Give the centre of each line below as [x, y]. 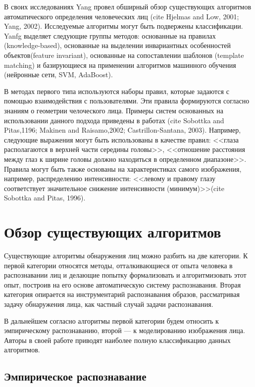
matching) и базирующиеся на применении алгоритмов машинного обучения [120, 65]
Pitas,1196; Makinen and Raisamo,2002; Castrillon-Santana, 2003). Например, [123, 130]
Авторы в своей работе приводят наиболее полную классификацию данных [117, 340]
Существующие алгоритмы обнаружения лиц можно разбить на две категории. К [126, 255]
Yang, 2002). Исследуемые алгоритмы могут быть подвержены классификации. [124, 26]
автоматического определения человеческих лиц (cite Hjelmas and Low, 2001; [122, 16]
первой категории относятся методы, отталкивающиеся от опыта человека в [118, 265]
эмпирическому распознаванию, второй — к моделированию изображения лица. [125, 330]
